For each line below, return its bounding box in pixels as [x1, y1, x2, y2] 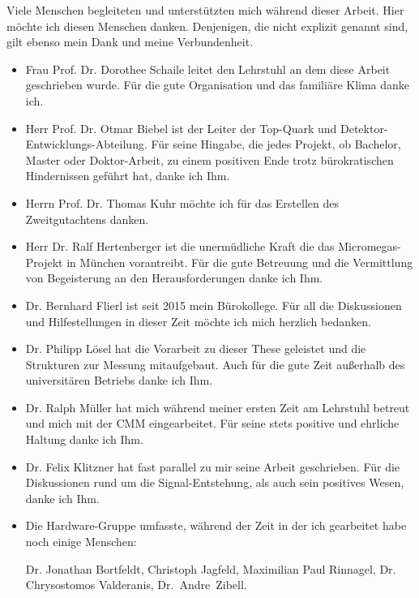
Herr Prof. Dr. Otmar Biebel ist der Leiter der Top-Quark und [25, 119, 337, 136]
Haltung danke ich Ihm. [25, 431, 143, 448]
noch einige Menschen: [25, 533, 137, 550]
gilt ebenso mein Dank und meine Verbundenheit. [6, 33, 254, 50]
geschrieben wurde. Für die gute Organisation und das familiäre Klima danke [25, 76, 410, 93]
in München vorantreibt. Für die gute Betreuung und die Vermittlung [66, 253, 413, 270]
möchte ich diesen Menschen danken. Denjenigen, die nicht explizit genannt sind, [6, 17, 408, 34]
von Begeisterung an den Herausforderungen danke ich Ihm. [25, 269, 323, 286]
